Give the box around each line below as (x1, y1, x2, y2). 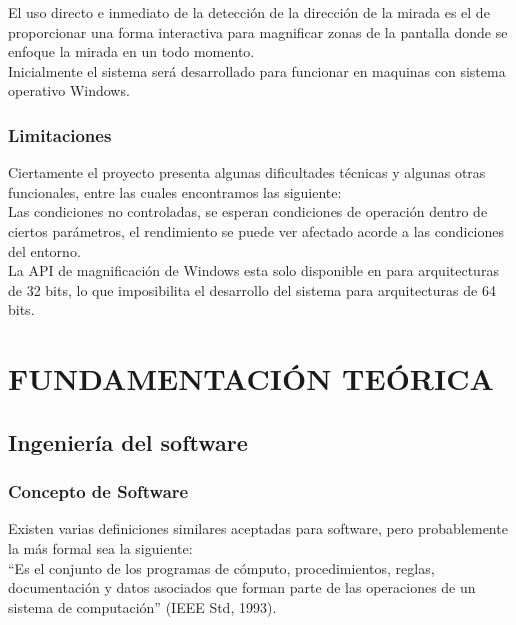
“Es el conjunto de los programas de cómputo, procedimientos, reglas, (8, 557, 435, 578)
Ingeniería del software (8, 426, 248, 457)
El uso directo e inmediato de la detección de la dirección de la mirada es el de (8, 2, 490, 22)
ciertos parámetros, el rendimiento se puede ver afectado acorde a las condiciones (8, 220, 505, 241)
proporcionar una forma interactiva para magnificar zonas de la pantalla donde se (8, 21, 508, 42)
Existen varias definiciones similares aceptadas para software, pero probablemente (8, 518, 508, 539)
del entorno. (8, 240, 81, 261)
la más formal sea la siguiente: (8, 537, 193, 558)
